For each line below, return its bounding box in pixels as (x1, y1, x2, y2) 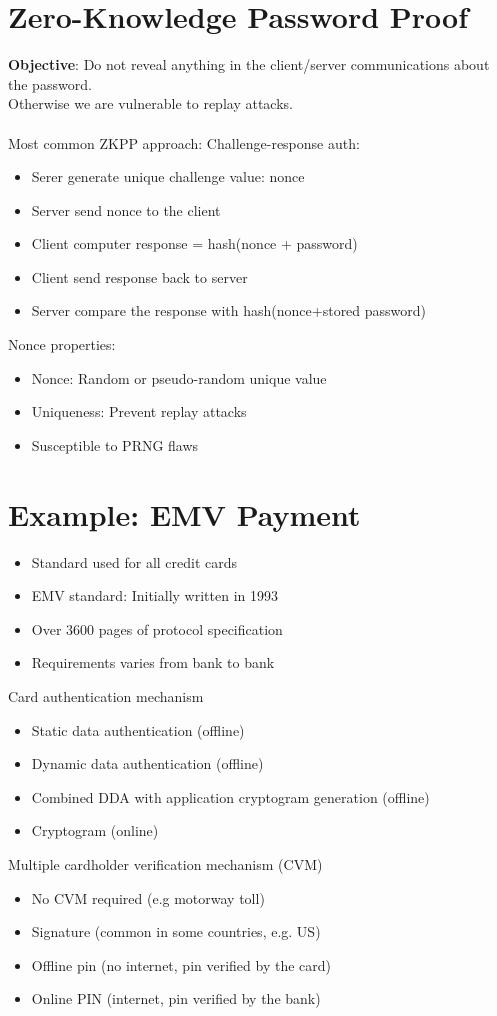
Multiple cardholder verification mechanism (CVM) (8, 853, 323, 874)
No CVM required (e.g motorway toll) (31, 887, 265, 908)
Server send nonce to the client (31, 199, 221, 220)
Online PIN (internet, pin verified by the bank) (31, 988, 321, 1009)
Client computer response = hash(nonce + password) (31, 233, 358, 254)
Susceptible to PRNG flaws (31, 434, 199, 455)
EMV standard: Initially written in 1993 (31, 585, 278, 606)
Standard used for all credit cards (31, 551, 238, 572)
